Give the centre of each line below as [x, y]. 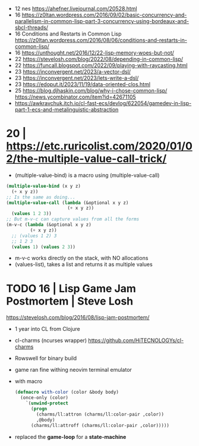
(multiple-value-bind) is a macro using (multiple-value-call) [87, 175]
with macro [29, 381]
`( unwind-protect [47, 403]
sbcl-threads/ [31, 27]
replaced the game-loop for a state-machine [70, 436]
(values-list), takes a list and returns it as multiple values [83, 264]
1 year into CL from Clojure [47, 329]
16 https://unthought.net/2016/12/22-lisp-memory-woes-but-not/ [94, 53]
